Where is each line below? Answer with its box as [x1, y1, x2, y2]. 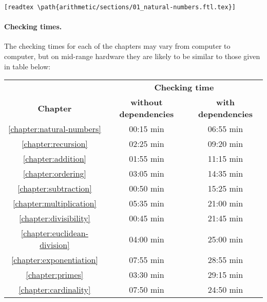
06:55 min [207, 123, 243, 135]
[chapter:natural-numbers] [8, 123, 101, 135]
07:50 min [129, 284, 164, 296]
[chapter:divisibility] [18, 212, 90, 224]
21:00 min [207, 197, 243, 210]
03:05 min [129, 167, 164, 180]
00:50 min [129, 182, 164, 195]
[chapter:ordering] [23, 167, 87, 180]
